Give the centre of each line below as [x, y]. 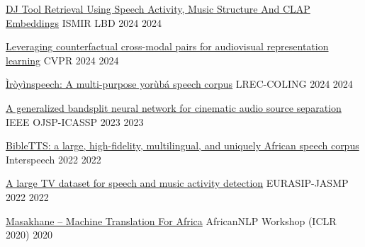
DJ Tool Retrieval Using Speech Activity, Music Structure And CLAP [158, 8]
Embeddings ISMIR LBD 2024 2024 [84, 22]
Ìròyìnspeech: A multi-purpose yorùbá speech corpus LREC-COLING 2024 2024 [179, 84]
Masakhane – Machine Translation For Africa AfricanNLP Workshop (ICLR [171, 220]
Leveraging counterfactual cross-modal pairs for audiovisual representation [167, 46]
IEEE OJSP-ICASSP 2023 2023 [75, 121]
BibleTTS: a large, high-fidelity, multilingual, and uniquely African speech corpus [182, 145]
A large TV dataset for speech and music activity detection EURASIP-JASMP [177, 183]
